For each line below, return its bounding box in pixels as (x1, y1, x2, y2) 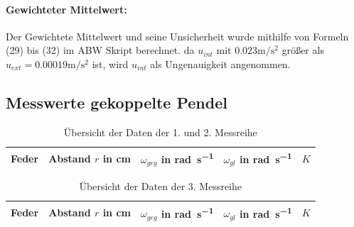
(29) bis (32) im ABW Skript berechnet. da (6, 43, 195, 57)
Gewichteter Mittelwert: (6, 1, 127, 16)
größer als (281, 43, 324, 57)
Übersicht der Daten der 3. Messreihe (79, 178, 242, 193)
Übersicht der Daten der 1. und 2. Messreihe (63, 124, 257, 139)
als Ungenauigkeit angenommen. (150, 56, 291, 71)
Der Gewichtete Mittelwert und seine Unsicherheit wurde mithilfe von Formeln (6, 28, 349, 43)
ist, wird (92, 56, 129, 71)
